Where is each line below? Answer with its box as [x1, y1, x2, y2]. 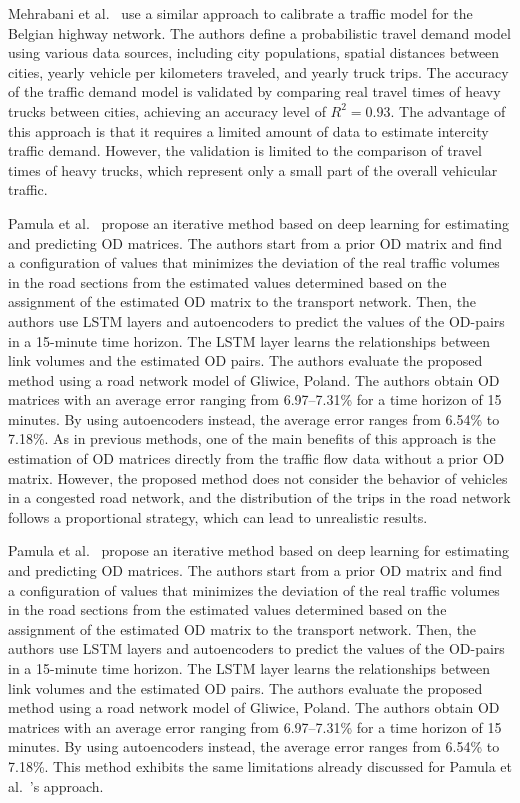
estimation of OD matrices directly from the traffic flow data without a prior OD [8, 448, 505, 469]
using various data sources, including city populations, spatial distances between [8, 42, 500, 63]
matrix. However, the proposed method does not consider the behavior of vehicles [8, 467, 508, 488]
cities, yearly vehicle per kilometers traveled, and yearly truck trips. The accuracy [8, 61, 509, 82]
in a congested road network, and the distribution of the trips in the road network [8, 487, 511, 508]
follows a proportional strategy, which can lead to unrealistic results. [8, 506, 428, 527]
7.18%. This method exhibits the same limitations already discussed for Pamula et [8, 755, 513, 776]
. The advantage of [390, 100, 506, 121]
